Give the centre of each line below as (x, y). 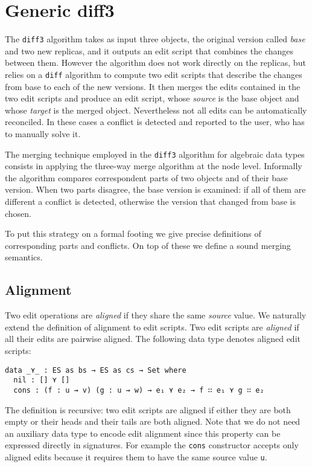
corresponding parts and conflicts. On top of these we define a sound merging (148, 245)
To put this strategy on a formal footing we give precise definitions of (133, 234)
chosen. (18, 213)
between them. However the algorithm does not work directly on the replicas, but (155, 63)
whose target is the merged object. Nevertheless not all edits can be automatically (156, 110)
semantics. (24, 257)
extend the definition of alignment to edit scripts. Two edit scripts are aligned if (152, 327)
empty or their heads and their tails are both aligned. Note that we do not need (153, 421)
